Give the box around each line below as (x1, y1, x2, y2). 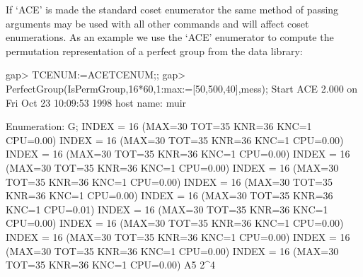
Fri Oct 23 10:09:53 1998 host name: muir (6, 95, 187, 110)
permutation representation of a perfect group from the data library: (6, 43, 303, 58)
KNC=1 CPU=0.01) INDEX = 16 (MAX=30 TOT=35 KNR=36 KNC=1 (6, 201, 328, 216)
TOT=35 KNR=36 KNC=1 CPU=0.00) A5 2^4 (6, 257, 215, 272)
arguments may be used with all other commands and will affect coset (6, 16, 309, 30)
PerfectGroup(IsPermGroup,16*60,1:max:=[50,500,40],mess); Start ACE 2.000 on (6, 81, 358, 95)
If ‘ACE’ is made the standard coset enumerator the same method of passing (6, 2, 339, 16)
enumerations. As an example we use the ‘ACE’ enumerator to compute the (6, 30, 334, 45)
